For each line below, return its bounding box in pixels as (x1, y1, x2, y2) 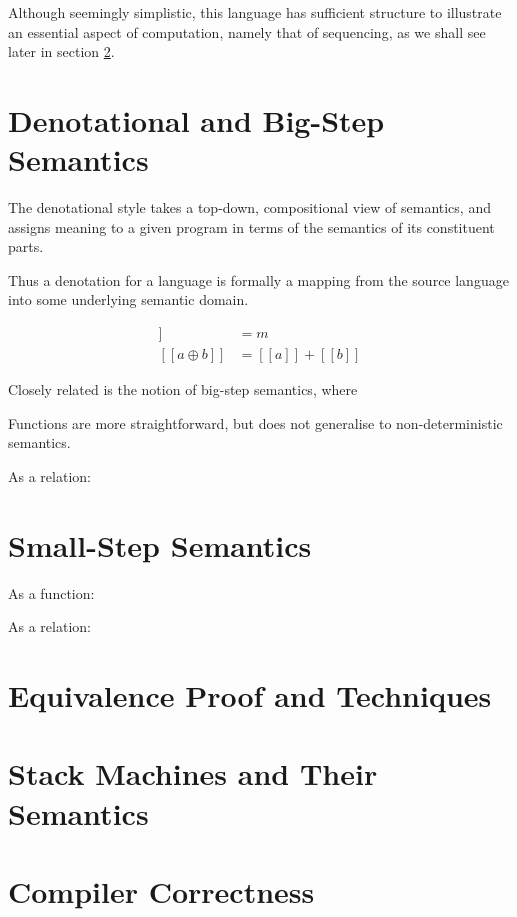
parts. (8, 236, 44, 257)
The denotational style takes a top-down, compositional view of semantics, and (8, 197, 491, 218)
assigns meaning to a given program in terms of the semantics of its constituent (8, 216, 495, 237)
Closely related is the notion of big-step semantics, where (8, 379, 358, 400)
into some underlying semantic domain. (8, 289, 249, 310)
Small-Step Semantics (8, 524, 312, 565)
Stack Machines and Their (8, 753, 378, 794)
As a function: (8, 582, 95, 603)
